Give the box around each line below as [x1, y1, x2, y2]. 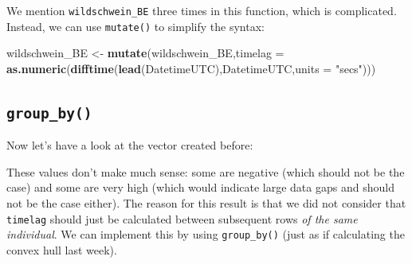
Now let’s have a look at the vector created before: [6, 137, 253, 153]
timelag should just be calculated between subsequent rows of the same [6, 210, 358, 227]
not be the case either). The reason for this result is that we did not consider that [6, 195, 406, 212]
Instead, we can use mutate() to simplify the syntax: [6, 17, 265, 34]
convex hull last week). [6, 241, 117, 258]
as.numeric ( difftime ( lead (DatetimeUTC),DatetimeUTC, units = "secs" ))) [6, 60, 376, 76]
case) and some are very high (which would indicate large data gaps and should [6, 179, 394, 196]
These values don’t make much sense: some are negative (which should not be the [6, 163, 405, 180]
